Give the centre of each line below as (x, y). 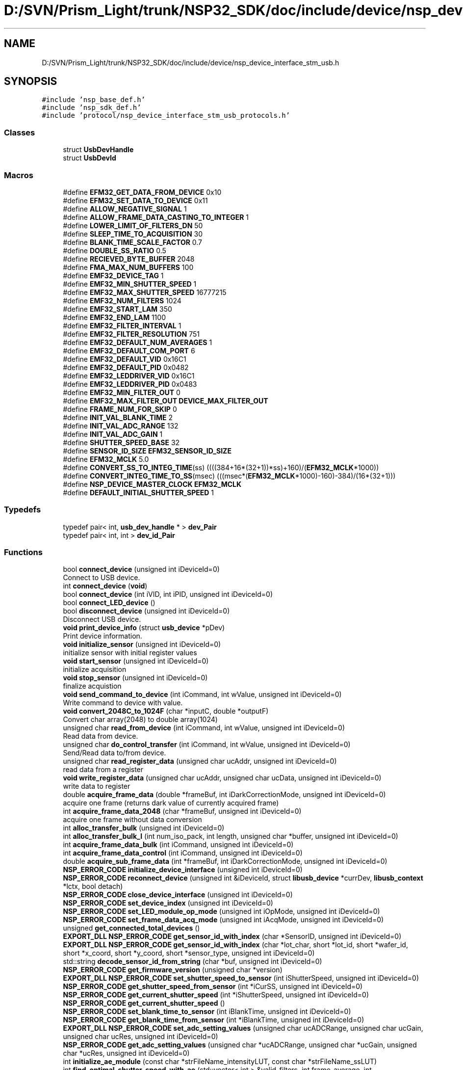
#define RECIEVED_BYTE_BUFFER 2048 (129, 259)
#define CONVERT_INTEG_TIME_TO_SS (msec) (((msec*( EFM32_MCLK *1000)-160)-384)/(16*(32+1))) (229, 476)
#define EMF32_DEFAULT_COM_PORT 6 (129, 350)
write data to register (97, 786)
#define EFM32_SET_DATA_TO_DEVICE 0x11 (135, 200)
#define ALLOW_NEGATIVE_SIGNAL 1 (125, 209)
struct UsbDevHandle (98, 150)
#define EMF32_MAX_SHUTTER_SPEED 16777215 (145, 292)
